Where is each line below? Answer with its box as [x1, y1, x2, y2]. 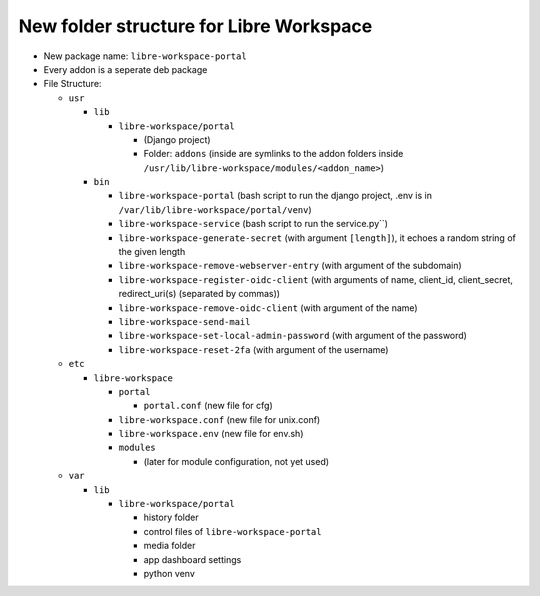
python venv [143, 568, 195, 579]
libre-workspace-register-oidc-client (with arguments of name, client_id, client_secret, [118, 273, 514, 285]
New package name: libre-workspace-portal [43, 50, 247, 62]
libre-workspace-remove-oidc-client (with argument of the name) [118, 301, 419, 314]
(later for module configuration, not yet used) [143, 455, 330, 467]
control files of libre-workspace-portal [143, 525, 322, 537]
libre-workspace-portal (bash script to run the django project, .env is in [118, 190, 432, 202]
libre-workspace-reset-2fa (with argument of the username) [118, 343, 389, 355]
